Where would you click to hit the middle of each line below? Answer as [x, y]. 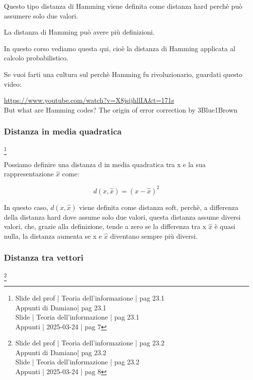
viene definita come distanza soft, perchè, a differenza [159, 207]
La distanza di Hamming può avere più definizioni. [79, 32]
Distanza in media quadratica [63, 131]
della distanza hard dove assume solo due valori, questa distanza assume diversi [122, 217]
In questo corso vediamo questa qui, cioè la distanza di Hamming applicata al [120, 48]
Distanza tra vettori [44, 257]
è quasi [225, 226]
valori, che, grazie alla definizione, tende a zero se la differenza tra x [105, 226]
